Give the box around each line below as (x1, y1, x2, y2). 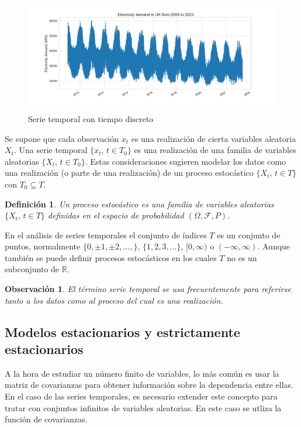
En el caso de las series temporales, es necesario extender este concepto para (5, 390, 278, 402)
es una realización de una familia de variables (134, 144, 296, 156)
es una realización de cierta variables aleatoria (131, 132, 296, 144)
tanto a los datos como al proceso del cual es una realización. (5, 294, 223, 306)
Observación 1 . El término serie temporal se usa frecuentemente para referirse (5, 283, 291, 295)
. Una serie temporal (13, 144, 88, 156)
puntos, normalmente (5, 240, 81, 252)
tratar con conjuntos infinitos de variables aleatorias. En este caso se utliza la (5, 401, 282, 414)
